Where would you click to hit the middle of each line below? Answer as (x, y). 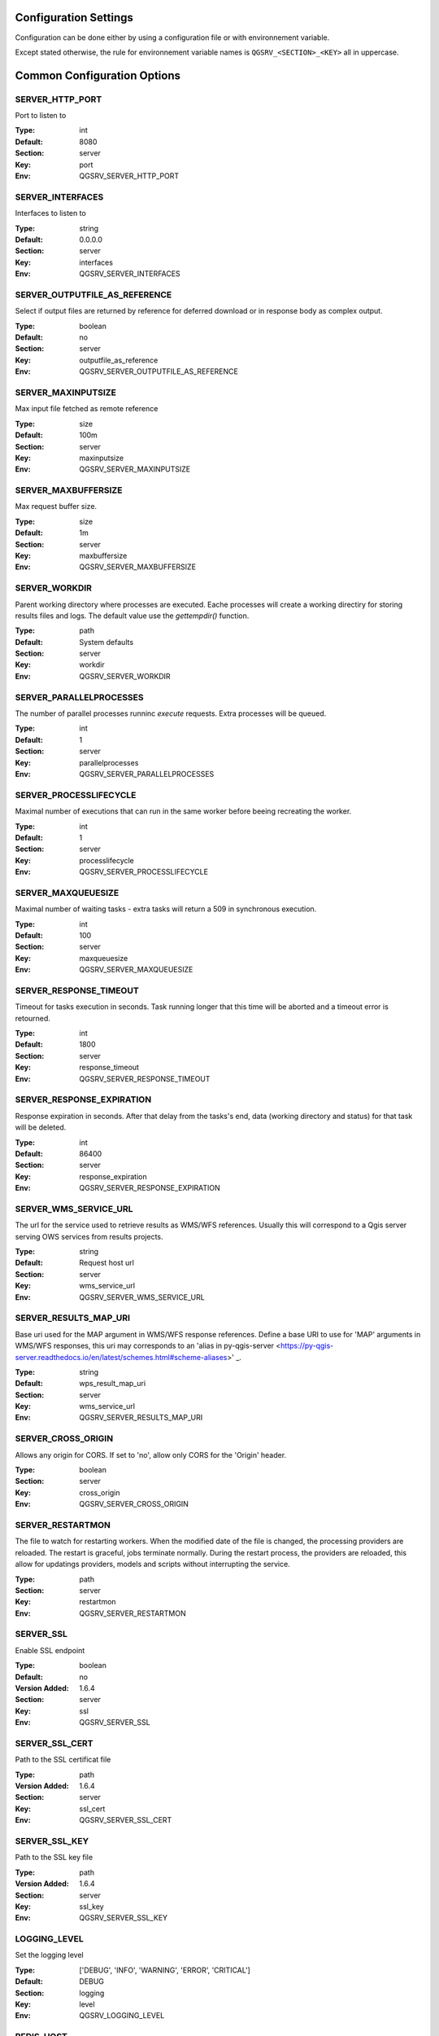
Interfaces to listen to (51, 213)
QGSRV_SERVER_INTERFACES (130, 274)
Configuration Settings (74, 18)
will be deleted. (41, 1127)
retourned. (33, 1018)
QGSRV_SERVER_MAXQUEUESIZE (136, 970)
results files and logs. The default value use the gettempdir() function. (132, 616)
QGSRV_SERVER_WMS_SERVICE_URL (142, 1297)
